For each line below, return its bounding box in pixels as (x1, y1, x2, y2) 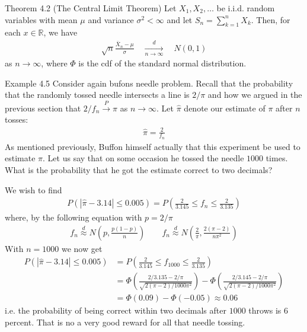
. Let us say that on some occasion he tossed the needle (43, 152, 244, 164)
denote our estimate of (184, 101, 266, 114)
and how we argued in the (207, 88, 302, 101)
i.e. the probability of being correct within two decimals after (5, 304, 226, 317)
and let (167, 13, 193, 25)
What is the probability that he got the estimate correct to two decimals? (5, 163, 273, 175)
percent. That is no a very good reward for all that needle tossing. (5, 316, 245, 328)
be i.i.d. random (216, 2, 275, 14)
